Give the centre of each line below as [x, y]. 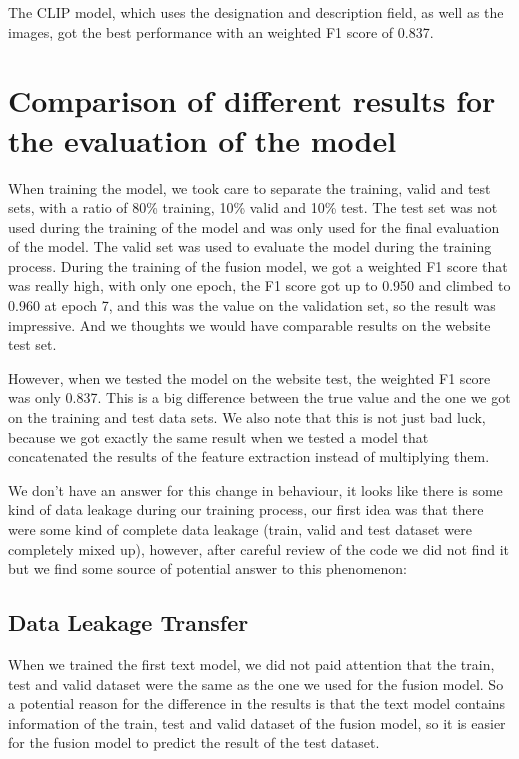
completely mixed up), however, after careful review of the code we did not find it [259, 548]
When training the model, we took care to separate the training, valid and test [249, 187]
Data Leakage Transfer [128, 622]
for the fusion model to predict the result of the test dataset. [194, 742]
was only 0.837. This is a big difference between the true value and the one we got [259, 397]
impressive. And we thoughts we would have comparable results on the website [249, 324]
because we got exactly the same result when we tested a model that [218, 436]
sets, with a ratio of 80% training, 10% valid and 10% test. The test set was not [253, 207]
